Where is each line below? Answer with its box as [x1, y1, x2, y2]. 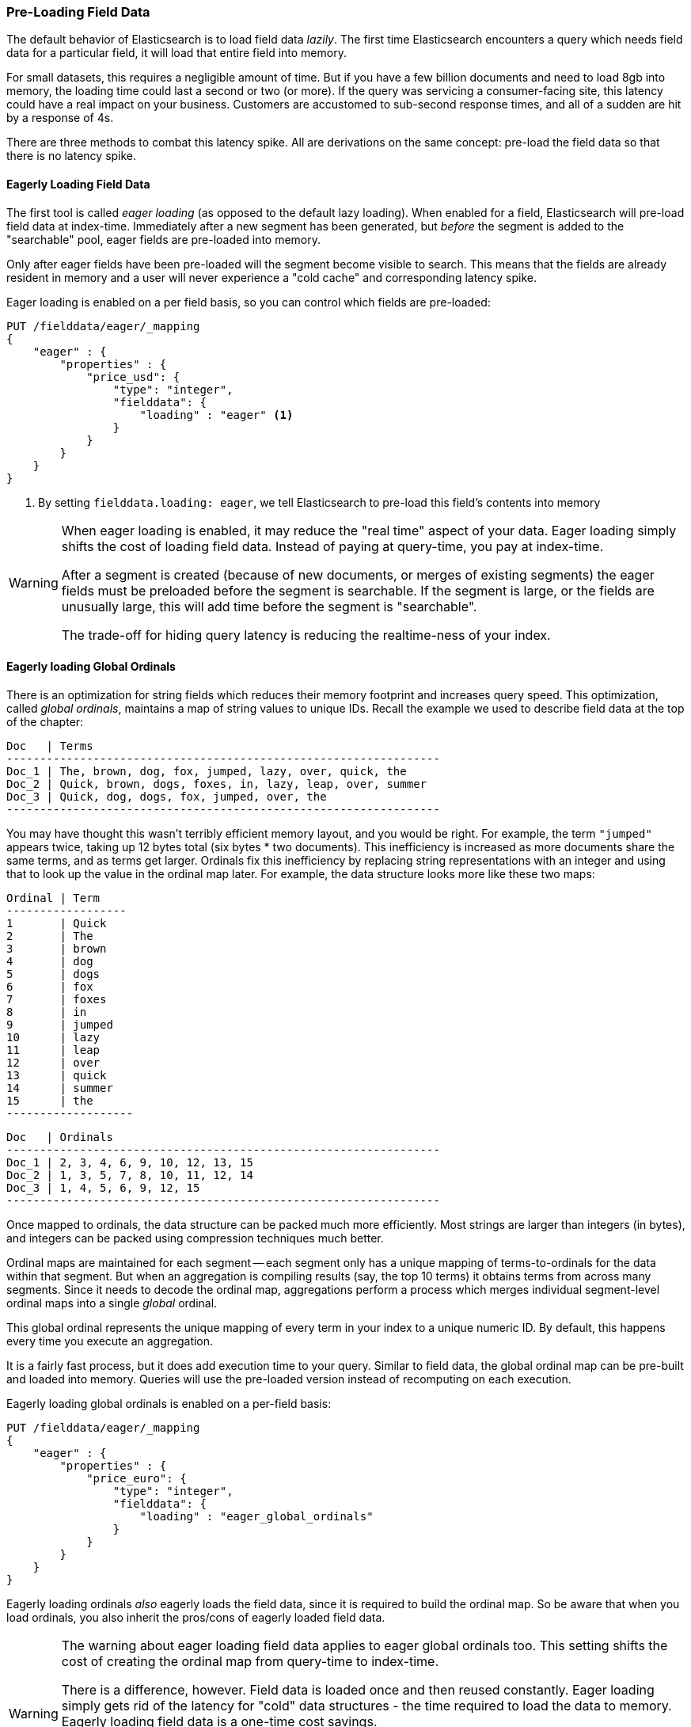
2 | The [6, 929, 93, 942]
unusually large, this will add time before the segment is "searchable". [61, 598, 477, 614]
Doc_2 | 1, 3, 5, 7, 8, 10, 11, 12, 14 [6, 1168, 253, 1181]
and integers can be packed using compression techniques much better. [6, 1231, 384, 1245]
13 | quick [6, 1068, 107, 1082]
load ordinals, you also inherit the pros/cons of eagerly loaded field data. [6, 1610, 385, 1624]
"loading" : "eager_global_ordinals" [139, 1509, 374, 1523]
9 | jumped [6, 1018, 113, 1031]
